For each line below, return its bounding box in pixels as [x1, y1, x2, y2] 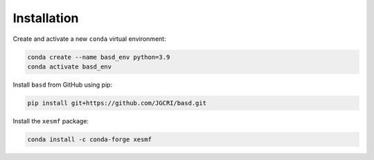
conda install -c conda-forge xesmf [27, 135, 152, 143]
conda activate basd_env [27, 62, 112, 71]
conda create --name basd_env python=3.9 [27, 53, 170, 61]
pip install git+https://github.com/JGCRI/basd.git [27, 99, 207, 107]
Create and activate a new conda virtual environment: [12, 35, 166, 43]
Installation [12, 10, 79, 26]
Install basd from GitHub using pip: [12, 80, 113, 89]
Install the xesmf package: [12, 116, 89, 125]
